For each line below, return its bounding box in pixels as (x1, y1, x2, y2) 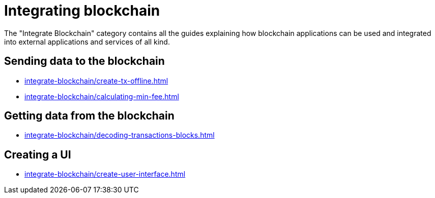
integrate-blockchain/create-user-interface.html (24, 170, 186, 179)
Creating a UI (4, 148, 71, 161)
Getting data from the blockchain (4, 109, 175, 123)
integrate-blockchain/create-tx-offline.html (24, 76, 168, 85)
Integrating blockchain (4, 2, 160, 19)
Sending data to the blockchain (4, 55, 165, 68)
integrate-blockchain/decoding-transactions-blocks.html (24, 131, 215, 140)
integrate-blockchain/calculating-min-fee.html (24, 92, 179, 101)
